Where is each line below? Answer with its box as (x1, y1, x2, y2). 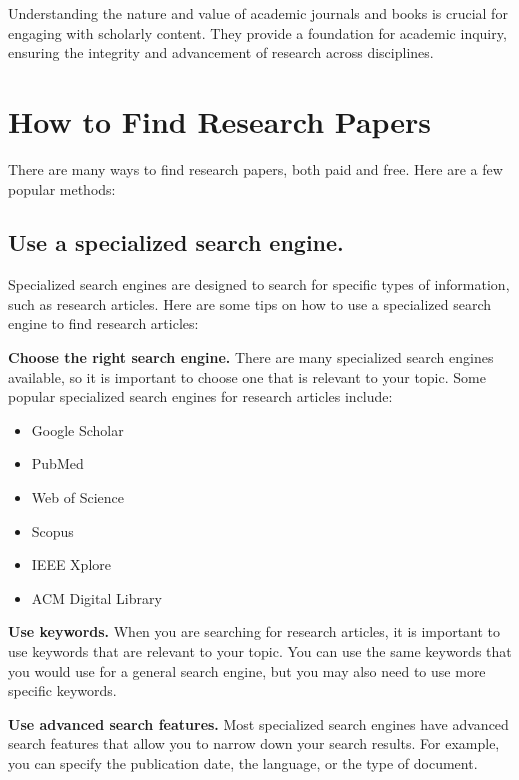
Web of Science (31, 487, 124, 508)
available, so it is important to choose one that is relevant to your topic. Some (8, 366, 486, 387)
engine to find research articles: (8, 313, 199, 334)
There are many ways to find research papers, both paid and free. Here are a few (8, 158, 503, 179)
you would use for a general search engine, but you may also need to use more (8, 660, 486, 681)
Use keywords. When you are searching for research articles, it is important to (8, 621, 501, 642)
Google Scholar (31, 419, 124, 440)
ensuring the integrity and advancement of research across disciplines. (8, 42, 434, 63)
